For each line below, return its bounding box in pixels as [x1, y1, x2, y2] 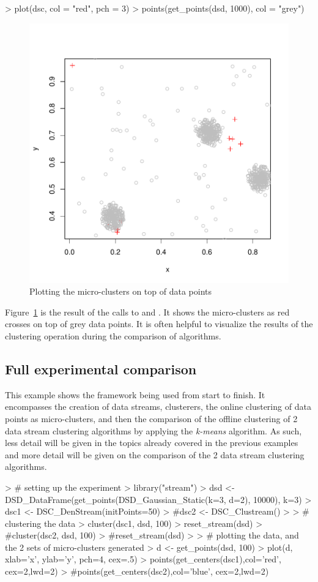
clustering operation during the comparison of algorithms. [5, 329, 221, 342]
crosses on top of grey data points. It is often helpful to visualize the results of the [5, 317, 313, 330]
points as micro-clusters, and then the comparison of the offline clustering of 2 [5, 412, 298, 425]
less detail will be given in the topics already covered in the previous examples [5, 436, 298, 449]
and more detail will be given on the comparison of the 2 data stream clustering [5, 448, 305, 461]
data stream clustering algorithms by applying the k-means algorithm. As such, [5, 424, 302, 437]
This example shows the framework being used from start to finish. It [5, 388, 265, 401]
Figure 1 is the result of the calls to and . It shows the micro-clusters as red [5, 305, 290, 318]
